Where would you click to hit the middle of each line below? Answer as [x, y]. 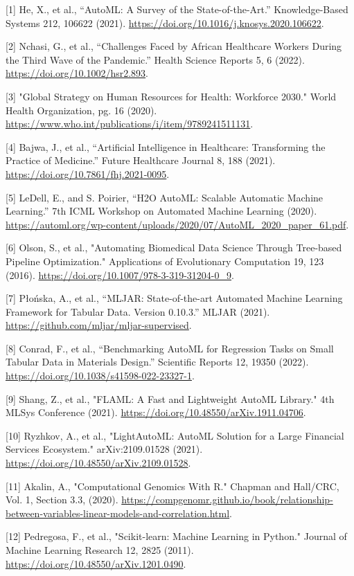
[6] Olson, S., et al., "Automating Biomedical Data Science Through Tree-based [174, 247]
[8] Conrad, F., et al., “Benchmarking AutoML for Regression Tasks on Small [170, 348]
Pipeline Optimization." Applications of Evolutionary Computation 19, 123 [165, 261]
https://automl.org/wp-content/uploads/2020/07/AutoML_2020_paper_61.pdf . [177, 224]
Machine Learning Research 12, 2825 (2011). [100, 550]
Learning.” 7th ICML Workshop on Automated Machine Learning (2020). [161, 211]
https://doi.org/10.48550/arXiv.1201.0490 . [96, 563]
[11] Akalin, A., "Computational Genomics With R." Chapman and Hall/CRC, [172, 486]
